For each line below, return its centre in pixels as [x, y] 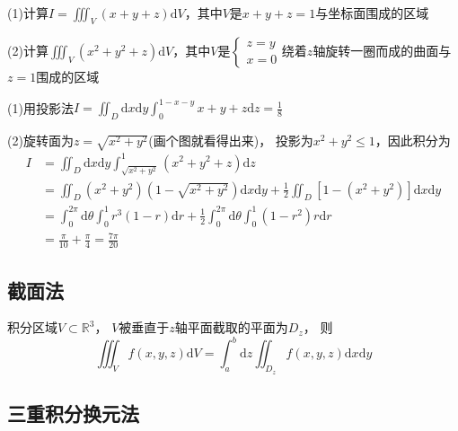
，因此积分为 [413, 141]
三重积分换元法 [73, 413]
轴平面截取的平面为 [231, 327]
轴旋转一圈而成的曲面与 [382, 51]
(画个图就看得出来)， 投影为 [231, 141]
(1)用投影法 [40, 107]
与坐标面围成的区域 [372, 12]
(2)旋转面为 [40, 141]
